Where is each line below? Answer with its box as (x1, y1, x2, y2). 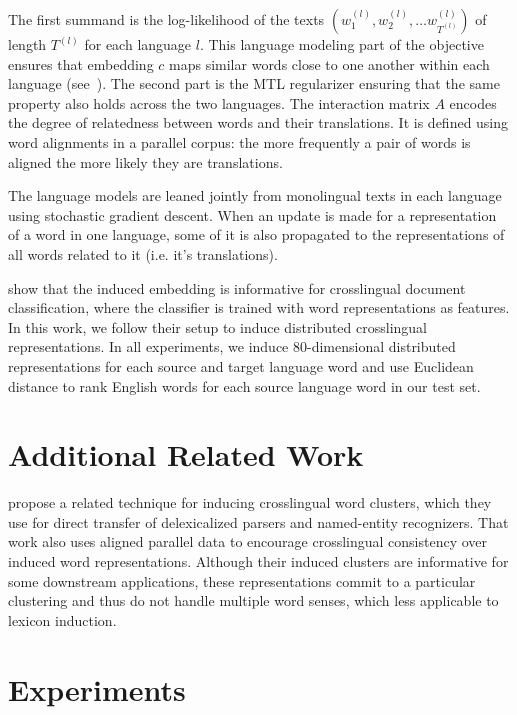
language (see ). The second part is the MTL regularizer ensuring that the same (8, 73, 500, 94)
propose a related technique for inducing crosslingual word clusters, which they (8, 492, 492, 513)
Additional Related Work (8, 434, 364, 475)
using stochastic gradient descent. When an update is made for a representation (8, 204, 497, 225)
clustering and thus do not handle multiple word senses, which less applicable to (8, 590, 499, 611)
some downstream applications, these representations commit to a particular (8, 570, 476, 591)
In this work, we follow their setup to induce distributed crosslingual (8, 316, 428, 337)
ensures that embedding (8, 53, 154, 74)
